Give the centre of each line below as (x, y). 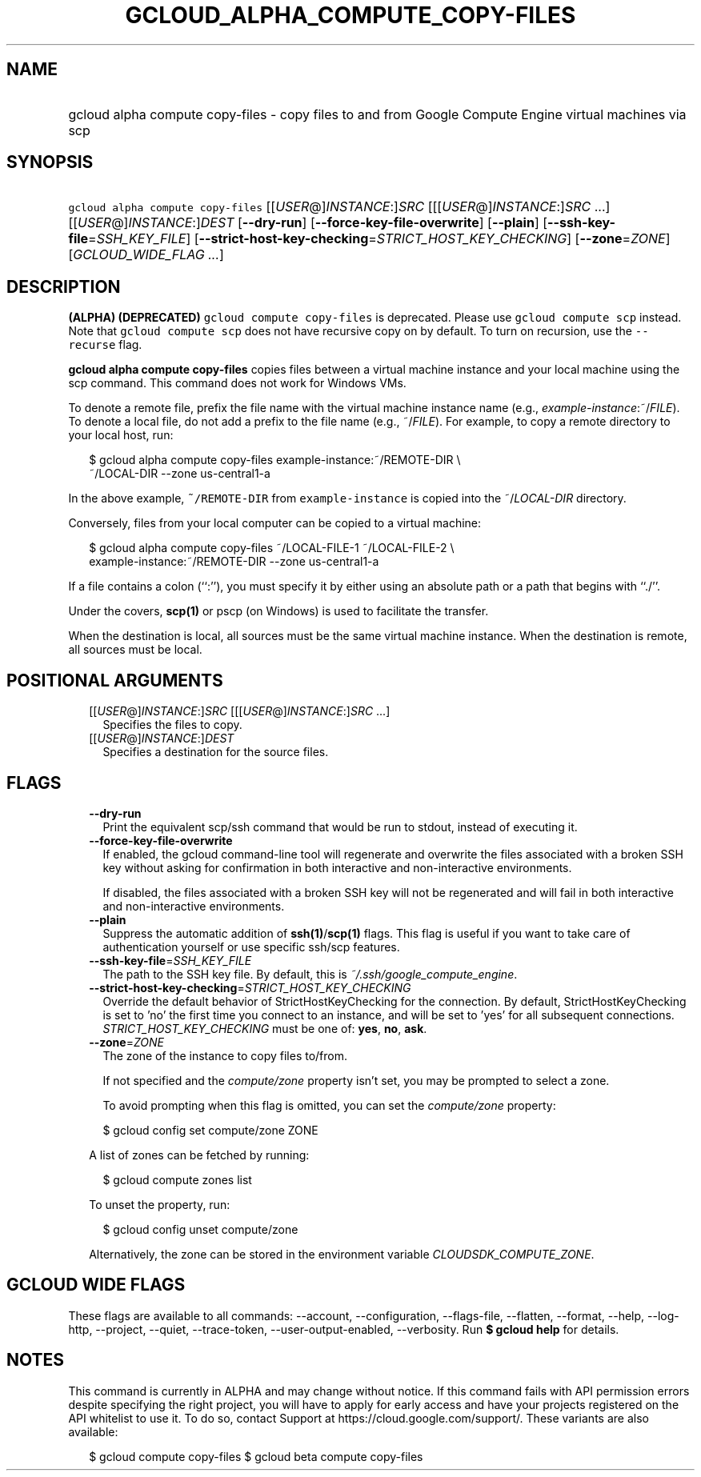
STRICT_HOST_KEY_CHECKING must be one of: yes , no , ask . (265, 1028)
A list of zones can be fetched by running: (199, 1155)
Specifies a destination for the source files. (216, 752)
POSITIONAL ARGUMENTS (115, 680)
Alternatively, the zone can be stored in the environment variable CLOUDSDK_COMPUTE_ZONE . (342, 1254)
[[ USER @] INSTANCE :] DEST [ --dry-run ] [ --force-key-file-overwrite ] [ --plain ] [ (308, 223)
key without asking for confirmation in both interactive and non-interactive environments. (337, 867)
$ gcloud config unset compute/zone (200, 1229)
